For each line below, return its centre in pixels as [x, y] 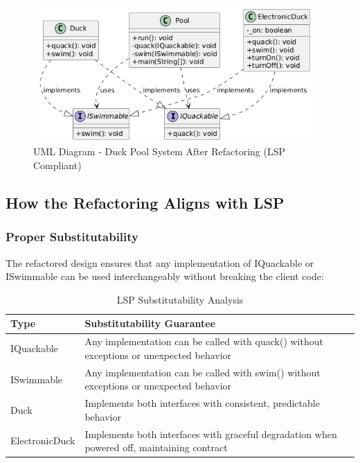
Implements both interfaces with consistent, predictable [202, 403]
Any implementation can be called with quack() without [204, 341]
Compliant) [57, 165]
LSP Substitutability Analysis [180, 299]
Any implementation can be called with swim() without [202, 372]
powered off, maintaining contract [156, 447]
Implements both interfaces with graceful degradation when [211, 434]
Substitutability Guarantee [150, 323]
